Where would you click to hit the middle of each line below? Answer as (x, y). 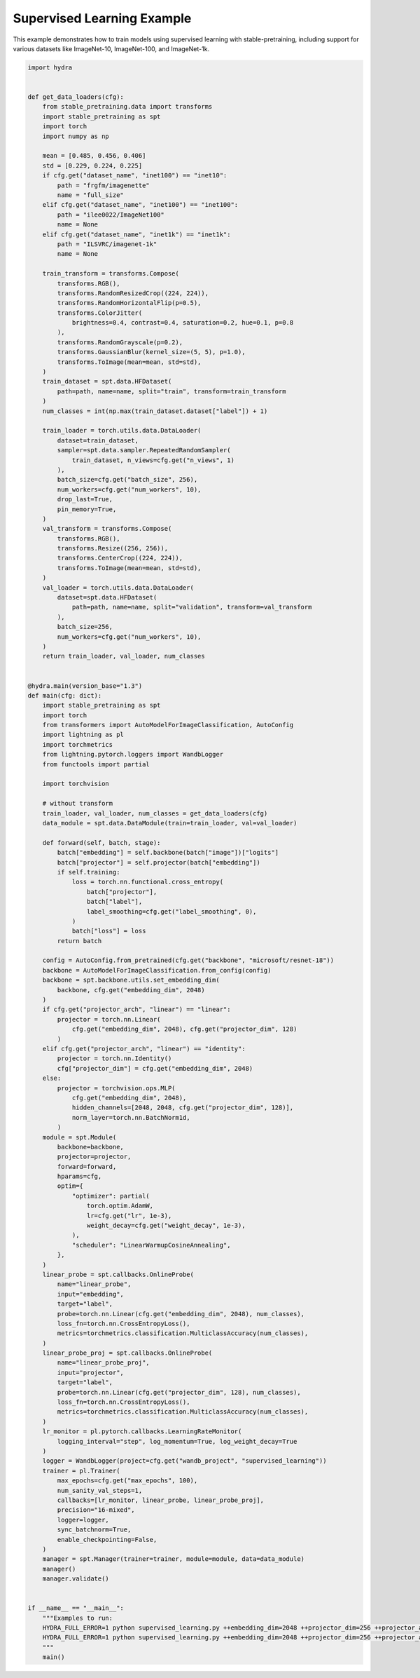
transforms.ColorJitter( (100, 313)
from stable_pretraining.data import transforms (127, 107)
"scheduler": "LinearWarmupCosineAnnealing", (151, 1245)
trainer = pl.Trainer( (81, 1470)
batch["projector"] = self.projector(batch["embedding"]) (159, 862)
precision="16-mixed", (96, 1510)
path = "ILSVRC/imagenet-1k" (107, 244)
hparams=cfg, (79, 1177)
